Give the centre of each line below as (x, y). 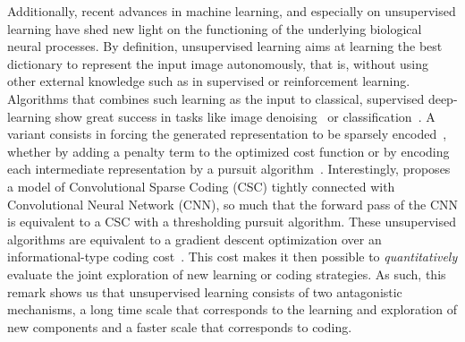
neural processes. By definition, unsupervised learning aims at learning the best (225, 46)
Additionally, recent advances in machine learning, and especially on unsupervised (232, 11)
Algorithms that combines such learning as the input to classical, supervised (216, 98)
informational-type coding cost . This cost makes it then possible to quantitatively (232, 256)
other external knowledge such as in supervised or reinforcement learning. (209, 81)
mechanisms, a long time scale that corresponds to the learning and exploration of (232, 309)
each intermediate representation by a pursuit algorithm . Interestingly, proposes (229, 169)
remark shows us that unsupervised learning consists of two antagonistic (205, 291)
